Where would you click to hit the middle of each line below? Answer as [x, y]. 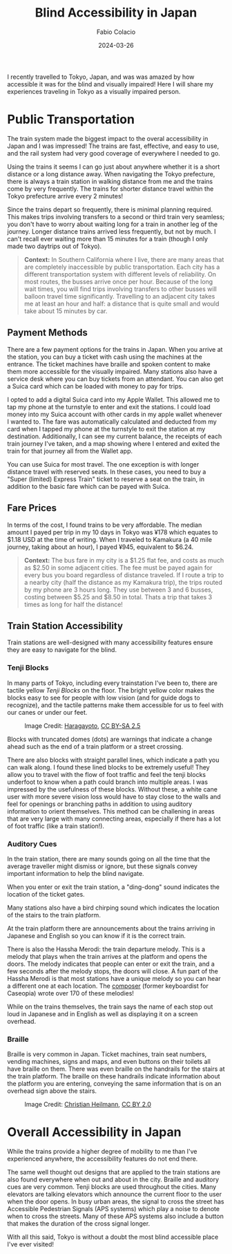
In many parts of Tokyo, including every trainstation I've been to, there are [112, 683]
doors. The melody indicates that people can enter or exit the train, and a [111, 964]
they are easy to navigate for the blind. [62, 650]
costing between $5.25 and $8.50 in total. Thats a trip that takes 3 [118, 597]
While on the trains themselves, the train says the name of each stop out [110, 1007]
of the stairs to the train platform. [54, 915]
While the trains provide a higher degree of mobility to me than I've [102, 1152]
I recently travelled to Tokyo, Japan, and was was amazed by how [101, 77]
